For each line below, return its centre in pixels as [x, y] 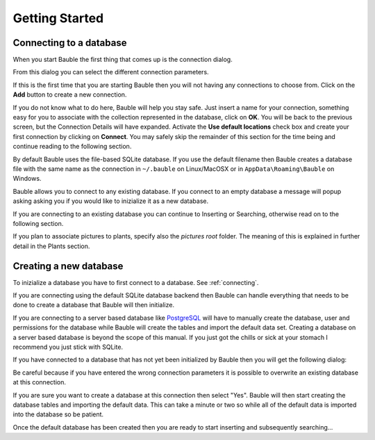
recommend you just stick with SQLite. [68, 347]
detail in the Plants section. [51, 246]
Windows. [27, 179]
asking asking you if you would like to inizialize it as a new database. [110, 201]
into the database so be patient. [58, 414]
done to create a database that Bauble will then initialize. [94, 305]
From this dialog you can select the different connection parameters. [111, 72]
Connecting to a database [70, 43]
